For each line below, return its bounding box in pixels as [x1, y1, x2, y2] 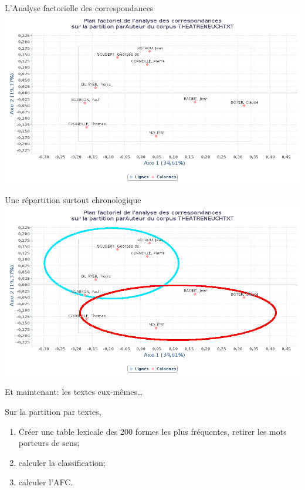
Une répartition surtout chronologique [5, 194, 141, 206]
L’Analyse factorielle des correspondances [5, 2, 154, 13]
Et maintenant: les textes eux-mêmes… [5, 386, 143, 398]
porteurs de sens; [18, 437, 80, 449]
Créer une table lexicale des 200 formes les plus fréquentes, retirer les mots [18, 425, 287, 437]
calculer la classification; [18, 456, 106, 468]
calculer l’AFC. [18, 476, 73, 488]
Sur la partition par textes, [5, 405, 101, 418]
